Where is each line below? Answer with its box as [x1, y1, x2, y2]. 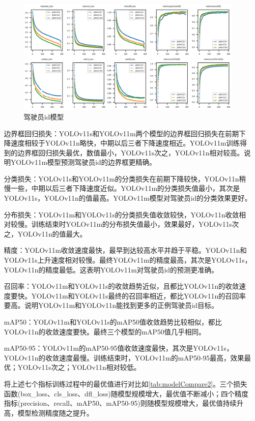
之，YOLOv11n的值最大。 [4, 228, 87, 239]
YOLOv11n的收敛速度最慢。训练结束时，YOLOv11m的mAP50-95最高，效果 [4, 352, 244, 362]
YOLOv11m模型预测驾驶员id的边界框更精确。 [10, 157, 156, 167]
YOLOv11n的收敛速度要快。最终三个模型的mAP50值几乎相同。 [4, 326, 205, 336]
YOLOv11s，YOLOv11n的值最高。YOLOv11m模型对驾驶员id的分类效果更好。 [4, 193, 252, 203]
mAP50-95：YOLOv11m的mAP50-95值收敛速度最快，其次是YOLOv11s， [4, 343, 233, 353]
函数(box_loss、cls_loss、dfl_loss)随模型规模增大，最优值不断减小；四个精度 [4, 388, 249, 398]
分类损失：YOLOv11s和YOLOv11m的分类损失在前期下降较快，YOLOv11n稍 [4, 173, 246, 183]
